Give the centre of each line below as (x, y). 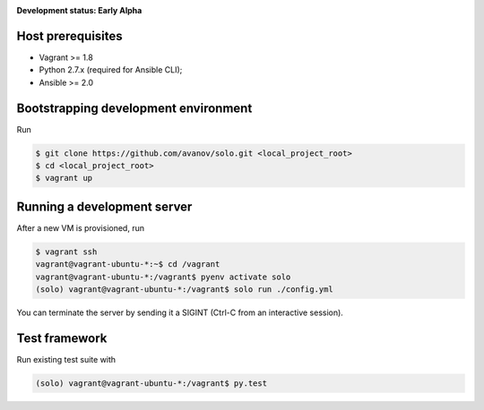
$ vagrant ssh (66, 252)
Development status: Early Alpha (79, 10)
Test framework (62, 338)
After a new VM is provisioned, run (81, 227)
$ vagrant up (64, 178)
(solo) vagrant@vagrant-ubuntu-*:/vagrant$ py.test (151, 383)
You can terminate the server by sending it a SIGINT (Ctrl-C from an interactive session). (180, 312)
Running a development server (104, 206)
